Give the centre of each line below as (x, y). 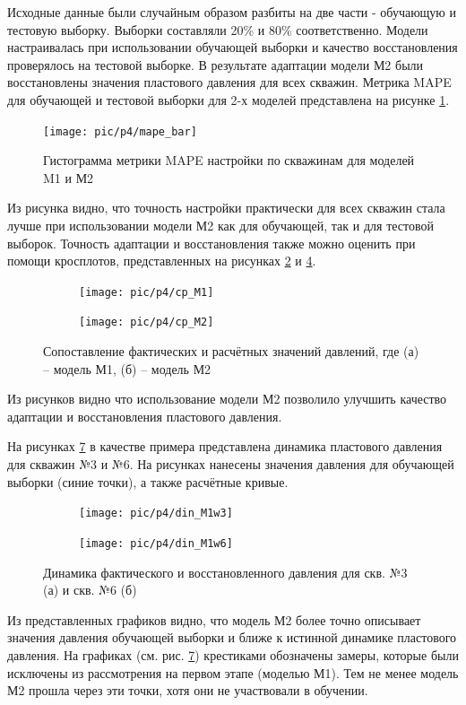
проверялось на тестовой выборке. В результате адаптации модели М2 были (216, 64)
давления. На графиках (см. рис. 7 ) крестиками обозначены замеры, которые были (233, 654)
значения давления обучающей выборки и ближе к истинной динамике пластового (232, 637)
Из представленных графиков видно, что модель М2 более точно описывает (214, 619)
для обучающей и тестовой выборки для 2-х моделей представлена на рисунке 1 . (229, 99)
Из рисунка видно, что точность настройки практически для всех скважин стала (226, 208)
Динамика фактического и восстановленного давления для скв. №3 (225, 572)
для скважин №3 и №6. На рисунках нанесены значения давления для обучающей (231, 464)
